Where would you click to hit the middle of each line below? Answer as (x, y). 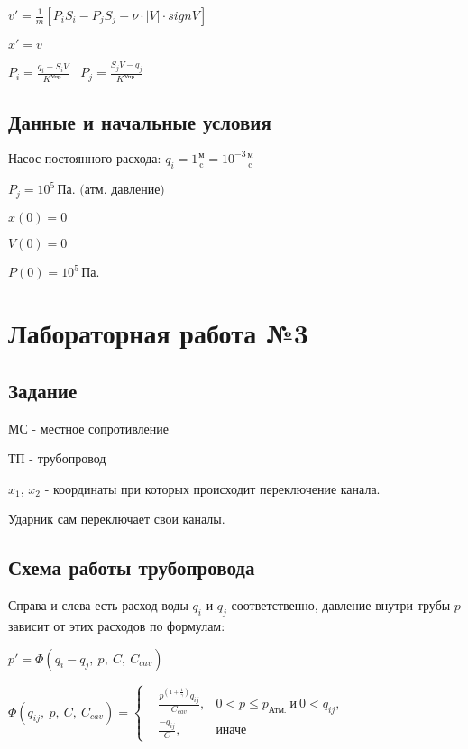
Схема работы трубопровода (132, 567)
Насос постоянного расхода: (85, 159)
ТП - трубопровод (57, 458)
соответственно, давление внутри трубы (341, 605)
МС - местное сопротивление (89, 428)
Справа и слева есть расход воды (98, 605)
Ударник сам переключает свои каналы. (117, 519)
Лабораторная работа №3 (158, 333)
